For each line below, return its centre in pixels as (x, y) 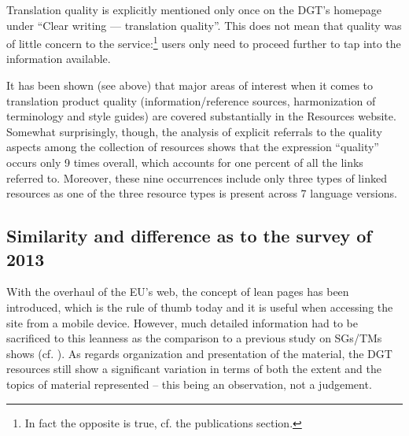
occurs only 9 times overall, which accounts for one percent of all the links (185, 162)
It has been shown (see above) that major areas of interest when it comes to (190, 85)
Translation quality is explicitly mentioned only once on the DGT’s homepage (194, 9)
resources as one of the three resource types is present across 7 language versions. (202, 193)
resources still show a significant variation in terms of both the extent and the (194, 369)
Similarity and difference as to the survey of (189, 236)
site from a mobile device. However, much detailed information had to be (182, 322)
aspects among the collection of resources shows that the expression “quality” (193, 147)
